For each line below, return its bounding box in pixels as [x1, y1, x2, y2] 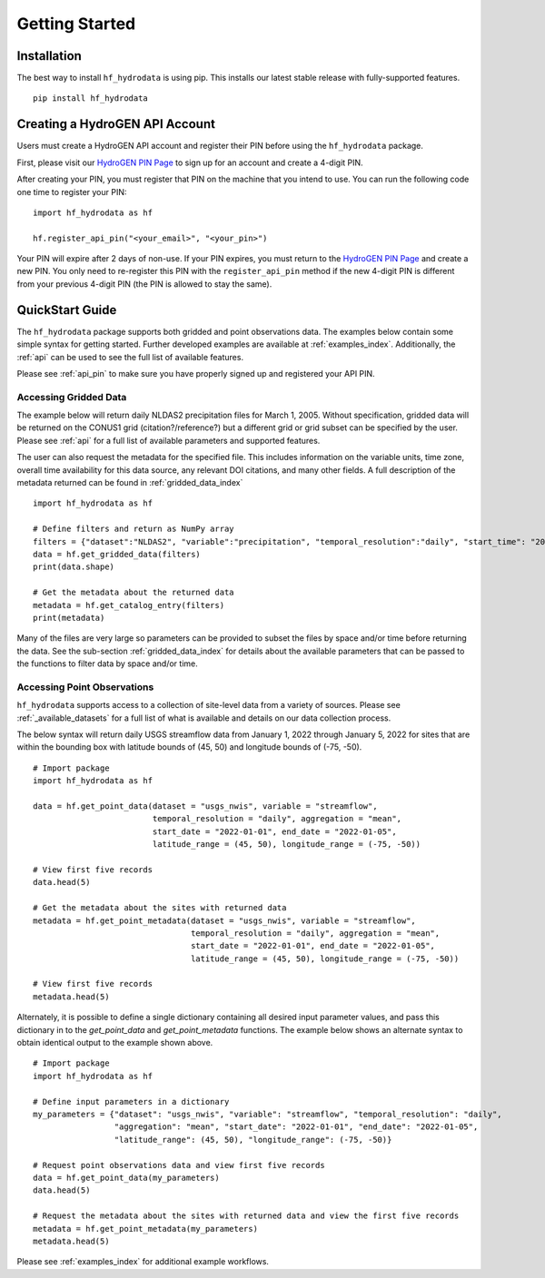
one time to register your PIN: [16, 186, 127, 197]
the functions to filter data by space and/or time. [16, 658, 199, 669]
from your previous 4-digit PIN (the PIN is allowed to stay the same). [16, 278, 272, 290]
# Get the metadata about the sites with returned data [33, 903, 287, 913]
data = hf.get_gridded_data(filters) [33, 549, 202, 559]
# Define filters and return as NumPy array [33, 524, 235, 535]
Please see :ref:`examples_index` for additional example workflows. [16, 1256, 270, 1267]
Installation [16, 48, 82, 64]
